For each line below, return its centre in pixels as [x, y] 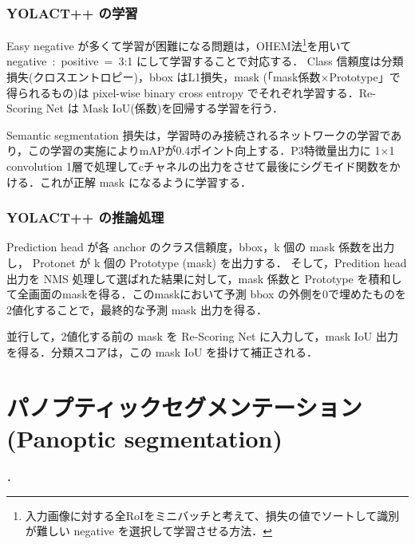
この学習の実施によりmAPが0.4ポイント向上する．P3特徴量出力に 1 [204, 150]
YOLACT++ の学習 [72, 12]
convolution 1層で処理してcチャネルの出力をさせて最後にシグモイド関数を [198, 166]
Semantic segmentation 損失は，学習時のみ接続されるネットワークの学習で [199, 134]
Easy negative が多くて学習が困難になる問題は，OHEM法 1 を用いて [179, 44]
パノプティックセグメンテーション [184, 406]
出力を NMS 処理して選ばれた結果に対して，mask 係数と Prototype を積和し [204, 278]
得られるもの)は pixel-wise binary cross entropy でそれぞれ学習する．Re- [191, 92]
